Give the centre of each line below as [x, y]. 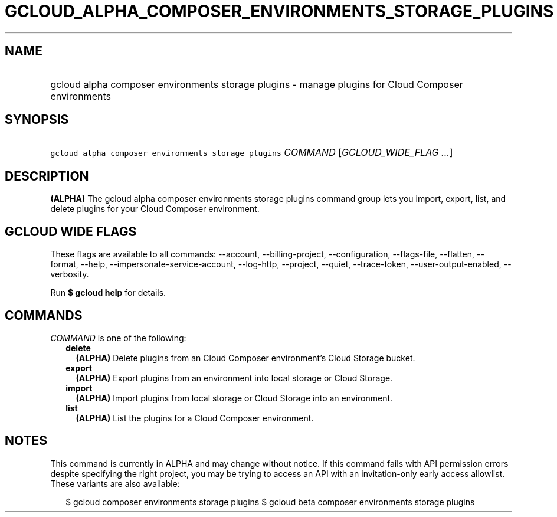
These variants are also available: [115, 483]
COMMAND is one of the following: [118, 338]
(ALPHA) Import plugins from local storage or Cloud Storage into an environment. [234, 398]
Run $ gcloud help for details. [108, 293]
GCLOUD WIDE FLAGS [71, 231]
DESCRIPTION [47, 176]
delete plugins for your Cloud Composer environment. [155, 209]
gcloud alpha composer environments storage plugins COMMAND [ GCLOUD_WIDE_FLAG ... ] [252, 153]
